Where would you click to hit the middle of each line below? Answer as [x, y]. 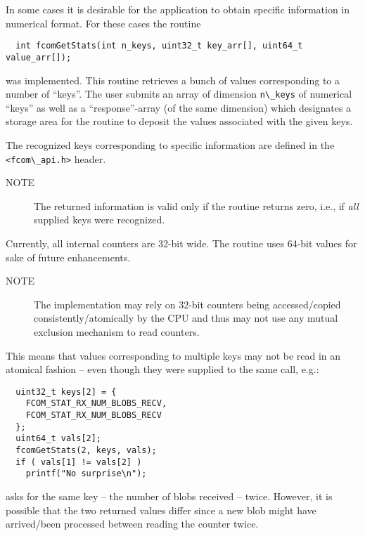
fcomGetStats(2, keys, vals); [86, 450]
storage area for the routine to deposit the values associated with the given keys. [179, 121]
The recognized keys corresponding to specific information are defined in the [170, 144]
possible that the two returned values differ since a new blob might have [161, 510]
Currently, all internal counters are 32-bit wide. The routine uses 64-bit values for [181, 243]
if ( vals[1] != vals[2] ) [79, 462]
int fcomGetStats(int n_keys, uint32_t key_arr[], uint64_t [159, 46]
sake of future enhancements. [68, 257]
